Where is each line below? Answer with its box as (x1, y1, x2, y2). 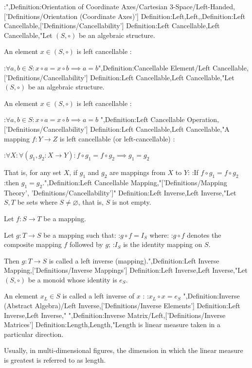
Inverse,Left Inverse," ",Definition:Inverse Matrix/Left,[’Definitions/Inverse (4, 310, 226, 320)
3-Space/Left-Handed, (169, 1, 235, 11)
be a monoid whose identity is (28, 274, 117, 284)
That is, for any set (4, 167, 62, 177)
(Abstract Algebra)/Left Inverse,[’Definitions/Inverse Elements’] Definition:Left (4, 300, 240, 311)
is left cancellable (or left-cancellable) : (59, 133, 175, 143)
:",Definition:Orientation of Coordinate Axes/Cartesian (4, 1, 168, 11)
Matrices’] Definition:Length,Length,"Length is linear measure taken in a (4, 319, 221, 330)
